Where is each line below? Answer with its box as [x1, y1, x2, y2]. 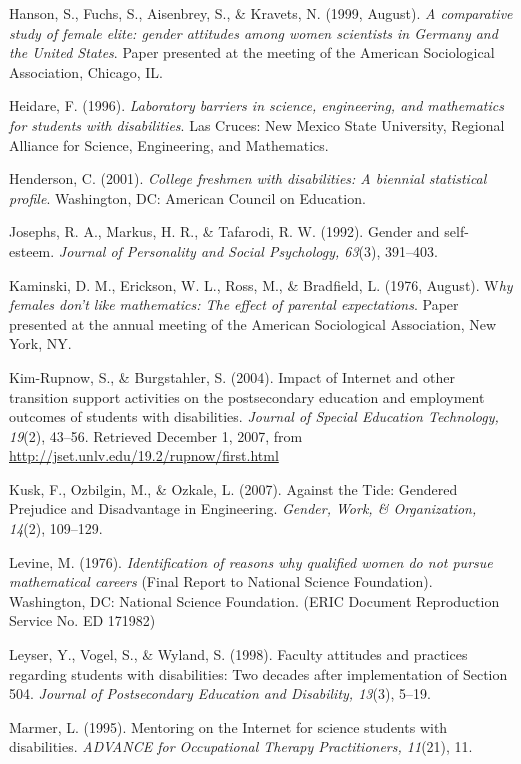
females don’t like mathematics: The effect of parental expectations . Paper [9, 294, 459, 315]
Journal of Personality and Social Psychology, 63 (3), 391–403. [58, 240, 438, 261]
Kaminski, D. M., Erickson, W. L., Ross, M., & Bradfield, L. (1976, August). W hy [9, 274, 513, 295]
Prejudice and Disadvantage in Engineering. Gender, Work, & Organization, [9, 498, 477, 519]
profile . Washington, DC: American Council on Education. [9, 187, 366, 208]
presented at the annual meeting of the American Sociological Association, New [9, 313, 497, 334]
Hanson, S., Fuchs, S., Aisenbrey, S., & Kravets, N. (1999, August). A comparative [9, 3, 513, 23]
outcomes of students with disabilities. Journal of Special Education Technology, [9, 406, 499, 427]
